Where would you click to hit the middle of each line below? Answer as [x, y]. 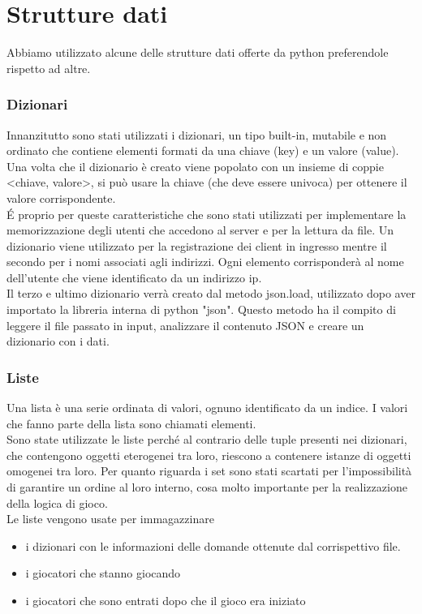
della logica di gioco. [57, 502]
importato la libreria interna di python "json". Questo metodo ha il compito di [201, 309]
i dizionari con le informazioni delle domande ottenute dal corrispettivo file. [213, 545]
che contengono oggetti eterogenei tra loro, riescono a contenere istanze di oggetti [209, 455]
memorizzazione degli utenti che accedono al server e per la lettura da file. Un [200, 230]
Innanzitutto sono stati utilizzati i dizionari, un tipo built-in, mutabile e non [197, 134]
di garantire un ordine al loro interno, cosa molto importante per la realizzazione [207, 487]
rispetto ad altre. [49, 68]
